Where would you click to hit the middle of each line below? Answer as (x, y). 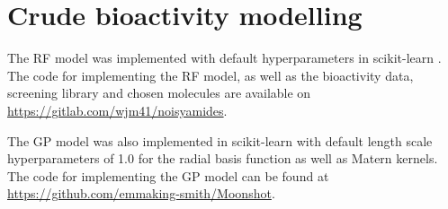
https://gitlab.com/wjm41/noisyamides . (117, 110)
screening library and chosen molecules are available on (159, 93)
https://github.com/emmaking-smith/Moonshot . (141, 193)
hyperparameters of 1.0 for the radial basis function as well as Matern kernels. (223, 158)
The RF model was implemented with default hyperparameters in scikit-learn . (224, 58)
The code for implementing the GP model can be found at (168, 175)
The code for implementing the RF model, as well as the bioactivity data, (211, 75)
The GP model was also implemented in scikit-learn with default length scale (220, 140)
